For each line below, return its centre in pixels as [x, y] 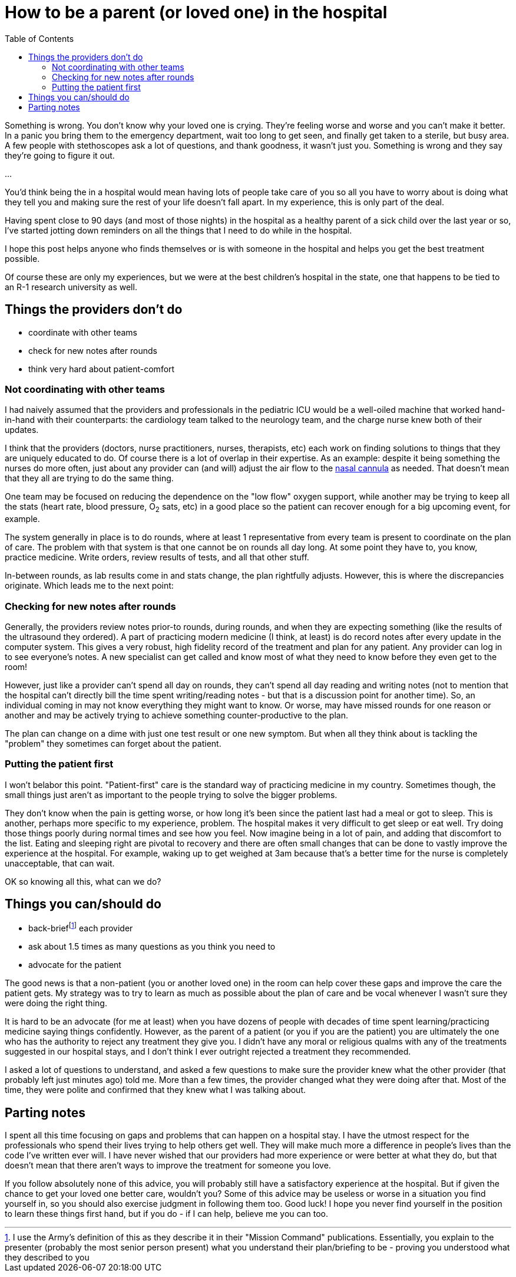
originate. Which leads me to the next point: [89, 586]
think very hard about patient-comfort [102, 369]
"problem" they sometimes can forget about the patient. [113, 743]
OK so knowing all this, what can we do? [83, 881]
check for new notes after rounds [93, 350]
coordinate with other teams [83, 332]
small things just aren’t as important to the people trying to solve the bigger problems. [171, 795]
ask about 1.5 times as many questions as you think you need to [152, 947]
